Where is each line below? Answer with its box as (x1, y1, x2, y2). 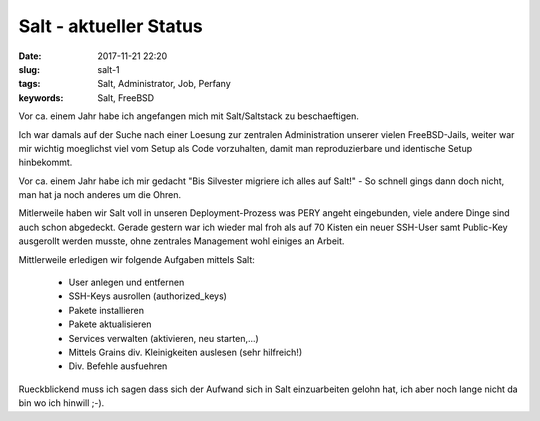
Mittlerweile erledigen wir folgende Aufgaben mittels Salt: (18, 253, 255, 265)
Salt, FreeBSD (97, 91, 155, 104)
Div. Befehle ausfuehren (68, 360, 168, 372)
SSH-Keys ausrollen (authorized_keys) (68, 290, 227, 302)
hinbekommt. (18, 156, 73, 169)
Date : (18, 50, 42, 62)
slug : (18, 63, 40, 75)
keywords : (18, 91, 64, 104)
